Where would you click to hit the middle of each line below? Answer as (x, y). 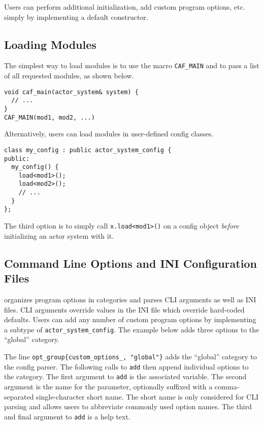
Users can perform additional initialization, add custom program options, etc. (125, 7)
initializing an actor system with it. (59, 235)
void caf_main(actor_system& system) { (71, 92)
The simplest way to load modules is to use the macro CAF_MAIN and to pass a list (132, 65)
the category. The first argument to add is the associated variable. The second (125, 376)
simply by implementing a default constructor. (76, 17)
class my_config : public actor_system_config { (88, 150)
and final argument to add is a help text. (67, 416)
